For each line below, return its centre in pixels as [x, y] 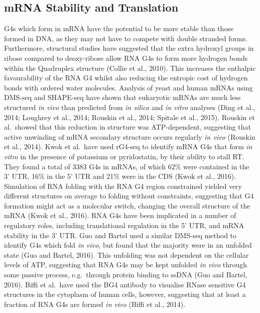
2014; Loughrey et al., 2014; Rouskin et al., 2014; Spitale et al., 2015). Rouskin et [129, 117]
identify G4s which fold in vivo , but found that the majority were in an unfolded [128, 245]
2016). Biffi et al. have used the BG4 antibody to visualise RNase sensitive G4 [125, 284]
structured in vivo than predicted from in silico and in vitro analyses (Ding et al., [130, 107]
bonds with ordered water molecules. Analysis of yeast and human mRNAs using [128, 87]
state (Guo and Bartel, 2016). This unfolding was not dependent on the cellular [126, 254]
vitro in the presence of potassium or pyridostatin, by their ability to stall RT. [124, 156]
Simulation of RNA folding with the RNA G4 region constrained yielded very [123, 186]
